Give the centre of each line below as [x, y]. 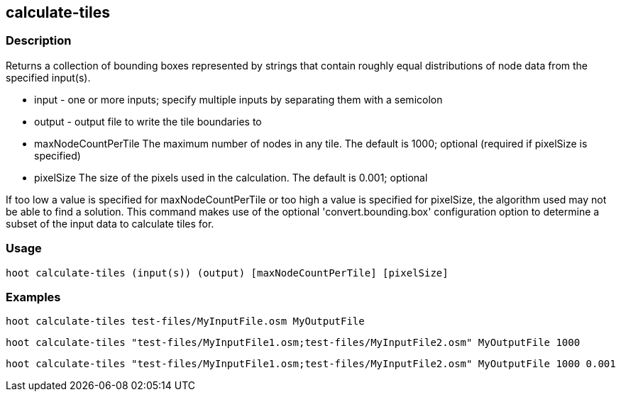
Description [39, 41]
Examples [33, 297]
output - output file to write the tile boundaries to [148, 121]
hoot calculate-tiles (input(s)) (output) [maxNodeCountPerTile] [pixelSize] [227, 273]
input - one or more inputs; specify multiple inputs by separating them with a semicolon [238, 99]
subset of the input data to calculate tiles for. [110, 223]
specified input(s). [48, 77]
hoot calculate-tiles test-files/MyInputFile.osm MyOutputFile [185, 321]
